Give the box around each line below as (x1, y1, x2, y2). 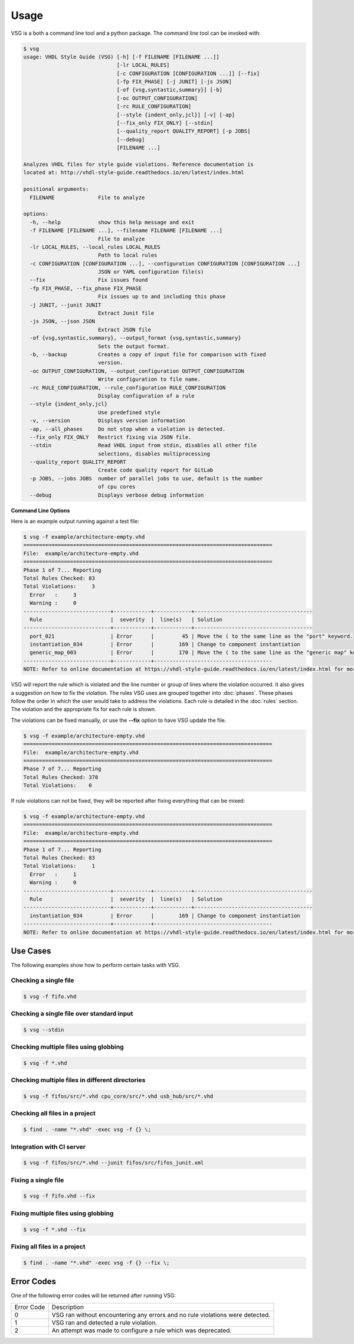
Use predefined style (97, 409, 160, 416)
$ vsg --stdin (23, 1026, 64, 1033)
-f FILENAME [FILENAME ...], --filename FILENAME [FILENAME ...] (29, 227, 223, 234)
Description (51, 1303, 84, 1311)
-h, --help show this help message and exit (29, 219, 195, 226)
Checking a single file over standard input (11, 1009, 133, 1017)
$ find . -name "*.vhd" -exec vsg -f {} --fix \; (23, 1259, 170, 1266)
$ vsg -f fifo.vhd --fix (23, 1193, 96, 1199)
